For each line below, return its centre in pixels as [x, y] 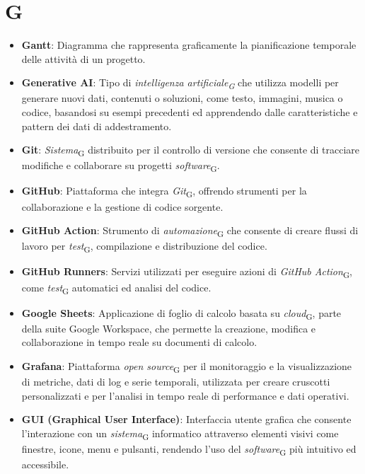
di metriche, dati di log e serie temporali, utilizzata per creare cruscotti [176, 382]
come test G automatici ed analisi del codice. [116, 288]
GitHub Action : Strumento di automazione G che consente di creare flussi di [190, 231]
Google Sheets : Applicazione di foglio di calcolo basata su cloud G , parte [181, 313]
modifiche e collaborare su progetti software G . [121, 166]
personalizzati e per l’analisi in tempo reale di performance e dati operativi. [185, 395]
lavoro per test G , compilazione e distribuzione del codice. [144, 247]
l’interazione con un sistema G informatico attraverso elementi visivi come [180, 434]
